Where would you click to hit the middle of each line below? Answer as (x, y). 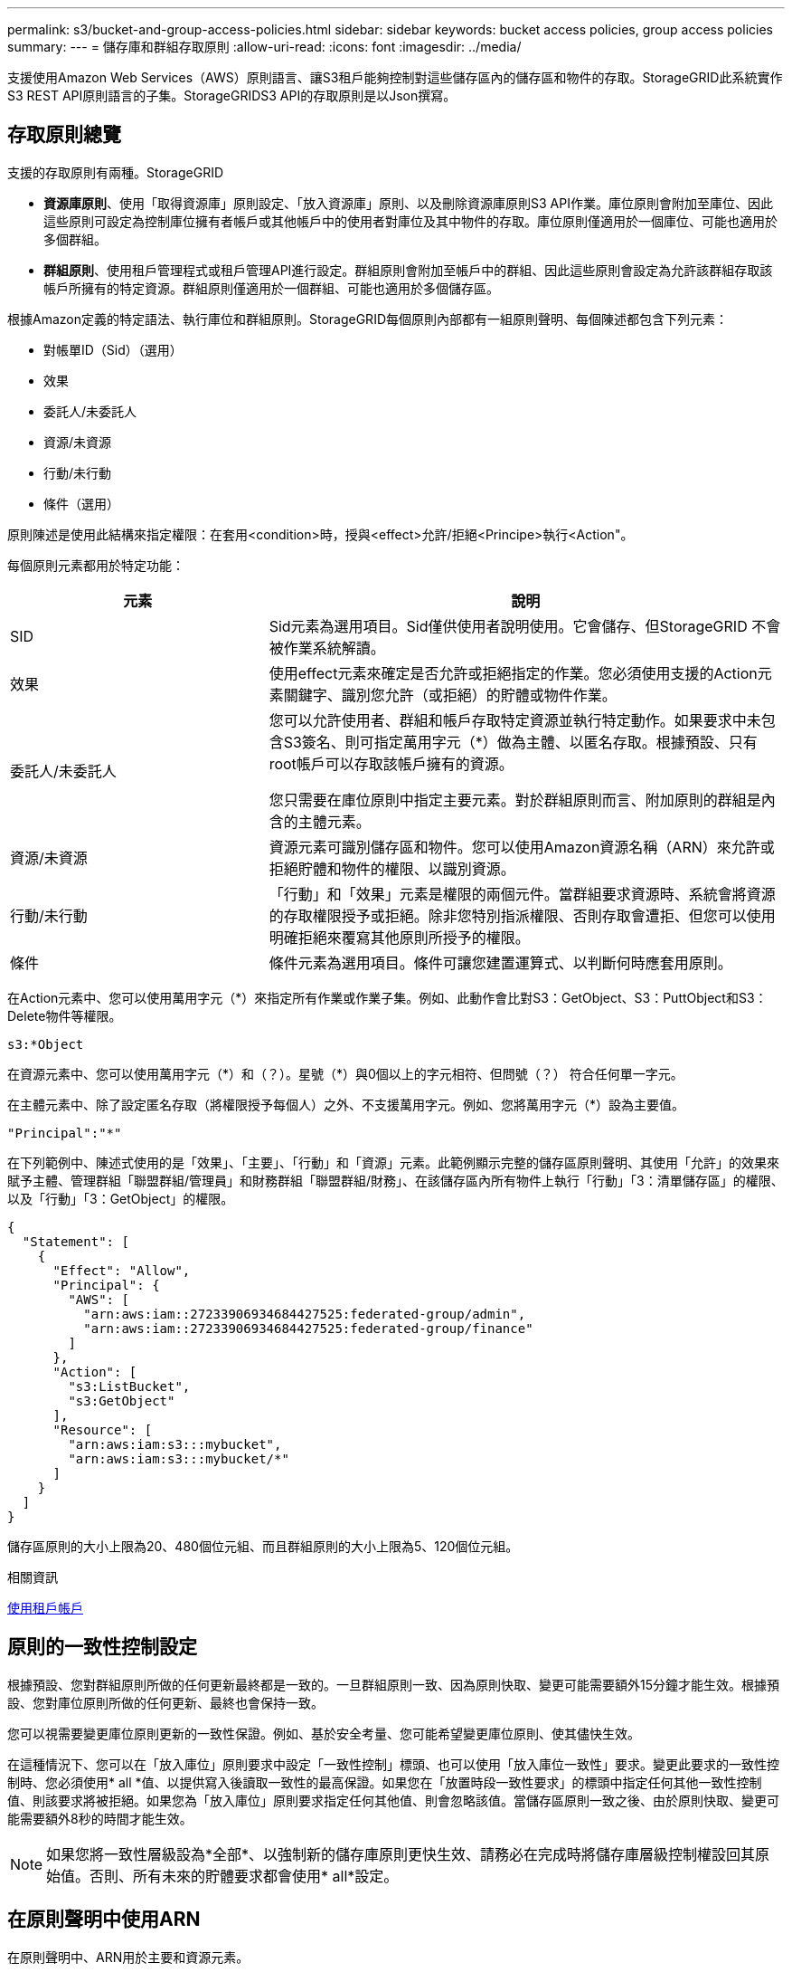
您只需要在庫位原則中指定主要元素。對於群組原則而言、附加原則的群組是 (515, 800)
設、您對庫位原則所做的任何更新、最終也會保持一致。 (165, 1702)
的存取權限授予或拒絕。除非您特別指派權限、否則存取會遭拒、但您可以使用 (522, 915)
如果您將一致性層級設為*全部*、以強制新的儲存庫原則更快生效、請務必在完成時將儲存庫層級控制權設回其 (401, 1854)
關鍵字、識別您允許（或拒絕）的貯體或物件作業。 (450, 695)
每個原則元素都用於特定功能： (96, 565)
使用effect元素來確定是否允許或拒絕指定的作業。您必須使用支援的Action (513, 673)
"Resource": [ (103, 1429)
